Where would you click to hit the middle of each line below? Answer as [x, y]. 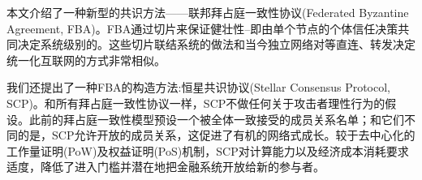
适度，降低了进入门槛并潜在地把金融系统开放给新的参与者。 [166, 167]
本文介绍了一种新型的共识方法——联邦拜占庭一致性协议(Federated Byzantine [208, 12]
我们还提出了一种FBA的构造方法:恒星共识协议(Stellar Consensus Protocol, [199, 87]
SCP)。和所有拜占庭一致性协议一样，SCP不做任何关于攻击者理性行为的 [196, 103]
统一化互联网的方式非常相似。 [86, 60]
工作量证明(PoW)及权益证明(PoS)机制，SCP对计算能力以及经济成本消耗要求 [208, 150]
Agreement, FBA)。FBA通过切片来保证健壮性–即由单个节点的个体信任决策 [202, 28]
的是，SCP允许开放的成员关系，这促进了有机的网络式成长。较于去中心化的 [216, 135]
